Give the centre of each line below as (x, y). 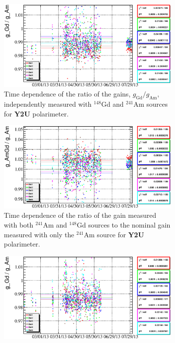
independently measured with (48, 104)
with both (19, 225)
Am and (55, 225)
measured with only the (39, 234)
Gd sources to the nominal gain (124, 225)
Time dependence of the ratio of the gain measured (80, 215)
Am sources (151, 104)
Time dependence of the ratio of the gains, (67, 94)
